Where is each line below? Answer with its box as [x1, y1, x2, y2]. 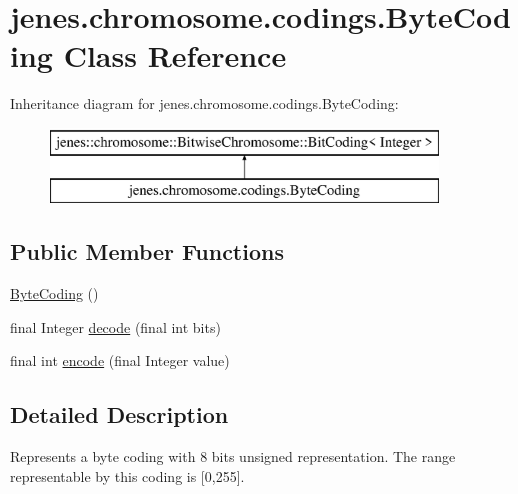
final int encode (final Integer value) [10, 350, 230, 371]
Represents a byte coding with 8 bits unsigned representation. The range [10, 446, 456, 467]
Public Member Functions [10, 236, 284, 267]
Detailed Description [10, 399, 229, 430]
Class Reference [63, 35, 287, 76]
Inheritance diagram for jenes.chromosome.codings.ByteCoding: [10, 93, 399, 114]
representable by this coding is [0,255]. [10, 465, 245, 486]
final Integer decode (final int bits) [10, 316, 221, 337]
